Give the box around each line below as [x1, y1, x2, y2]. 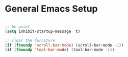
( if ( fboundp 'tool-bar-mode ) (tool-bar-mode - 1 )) [5, 47, 115, 52]
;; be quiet [5, 24, 30, 29]
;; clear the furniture [5, 38, 56, 43]
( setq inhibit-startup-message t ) [5, 29, 81, 34]
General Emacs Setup [5, 3, 98, 15]
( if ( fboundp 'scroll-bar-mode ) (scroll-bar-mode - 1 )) [5, 42, 124, 48]
